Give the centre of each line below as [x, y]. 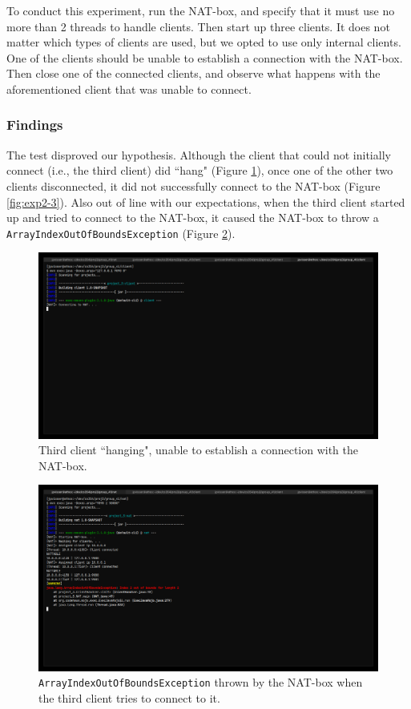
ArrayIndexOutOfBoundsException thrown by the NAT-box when [201, 682]
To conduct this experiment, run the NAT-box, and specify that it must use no [201, 10]
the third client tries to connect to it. [129, 698]
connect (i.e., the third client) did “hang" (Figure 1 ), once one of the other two [200, 170]
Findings [35, 125]
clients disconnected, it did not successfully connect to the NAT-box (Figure [193, 185]
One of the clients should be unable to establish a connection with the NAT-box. [205, 57]
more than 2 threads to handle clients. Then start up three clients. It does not [198, 26]
